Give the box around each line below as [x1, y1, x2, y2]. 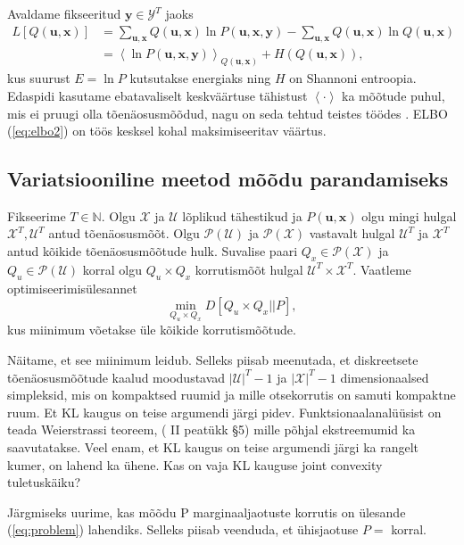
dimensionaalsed [340, 367, 429, 386]
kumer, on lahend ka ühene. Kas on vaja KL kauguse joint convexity [7, 455, 383, 474]
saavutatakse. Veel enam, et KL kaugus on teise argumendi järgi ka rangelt [7, 438, 419, 456]
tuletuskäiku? [7, 473, 81, 491]
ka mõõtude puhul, [342, 86, 445, 104]
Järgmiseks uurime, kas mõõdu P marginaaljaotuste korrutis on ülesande [7, 502, 406, 521]
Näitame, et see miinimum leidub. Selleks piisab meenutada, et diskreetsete [7, 351, 418, 369]
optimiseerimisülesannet [7, 278, 137, 297]
